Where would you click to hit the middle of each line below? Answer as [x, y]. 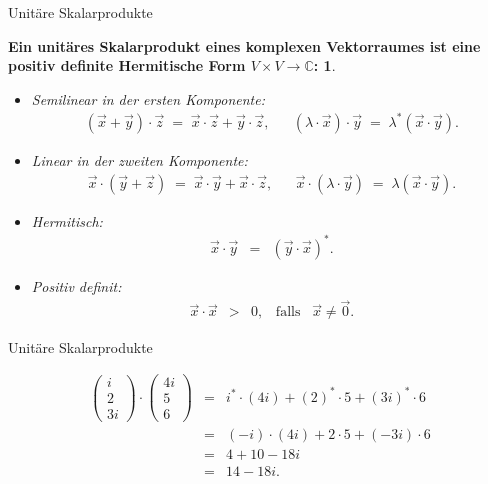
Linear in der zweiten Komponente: [139, 159]
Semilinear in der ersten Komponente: [148, 98]
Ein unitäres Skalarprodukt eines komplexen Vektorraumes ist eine [244, 45]
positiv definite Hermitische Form [127, 65]
